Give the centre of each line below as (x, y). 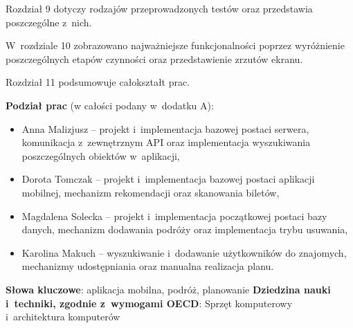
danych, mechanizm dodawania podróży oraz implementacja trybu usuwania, (185, 229)
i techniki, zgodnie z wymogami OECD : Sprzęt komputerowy (149, 303)
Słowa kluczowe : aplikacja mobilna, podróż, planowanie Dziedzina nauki (168, 289)
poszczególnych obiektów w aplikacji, (101, 155)
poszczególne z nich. (49, 22)
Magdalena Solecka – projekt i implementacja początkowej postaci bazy (174, 216)
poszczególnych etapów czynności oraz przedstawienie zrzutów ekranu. (154, 58)
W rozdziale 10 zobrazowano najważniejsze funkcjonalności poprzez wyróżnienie (175, 45)
